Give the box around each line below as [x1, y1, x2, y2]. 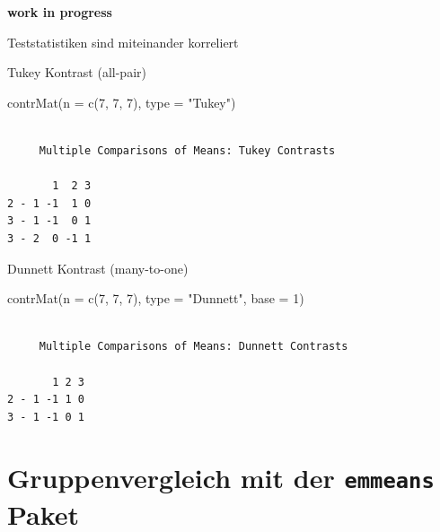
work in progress [7, 3, 112, 21]
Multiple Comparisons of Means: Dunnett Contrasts [39, 340, 348, 353]
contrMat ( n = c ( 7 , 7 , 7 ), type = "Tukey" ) [7, 92, 236, 111]
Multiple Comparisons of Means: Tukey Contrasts [39, 144, 336, 157]
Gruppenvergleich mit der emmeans [7, 459, 435, 496]
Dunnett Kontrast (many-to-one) [7, 258, 189, 277]
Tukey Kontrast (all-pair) [7, 63, 146, 82]
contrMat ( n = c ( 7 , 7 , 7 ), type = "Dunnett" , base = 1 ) [7, 289, 304, 308]
